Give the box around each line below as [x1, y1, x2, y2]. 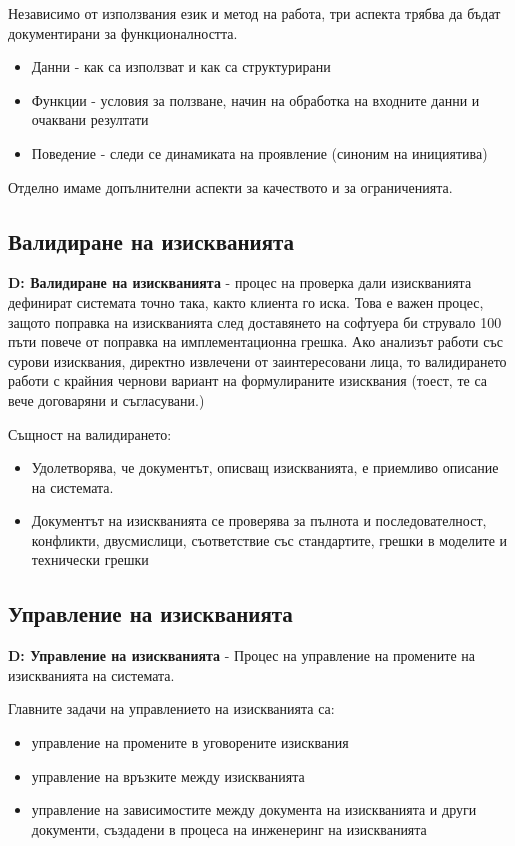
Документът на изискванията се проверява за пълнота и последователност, [31, 510, 487, 531]
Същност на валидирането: [8, 423, 172, 444]
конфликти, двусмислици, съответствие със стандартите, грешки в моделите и [31, 529, 508, 550]
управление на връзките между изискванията [31, 765, 305, 786]
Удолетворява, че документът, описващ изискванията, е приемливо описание [31, 457, 499, 478]
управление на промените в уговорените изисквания [31, 732, 349, 753]
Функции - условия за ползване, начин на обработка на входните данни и [31, 89, 480, 110]
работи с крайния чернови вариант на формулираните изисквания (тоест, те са [8, 370, 488, 391]
